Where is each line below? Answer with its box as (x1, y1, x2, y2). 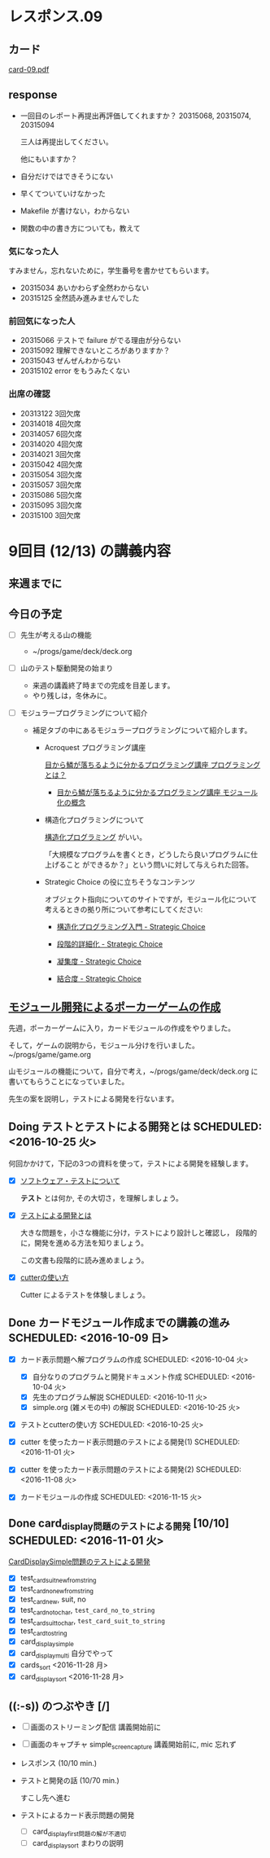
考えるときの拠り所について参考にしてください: (44, 905, 203, 915)
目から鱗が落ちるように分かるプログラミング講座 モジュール (56, 788, 259, 797)
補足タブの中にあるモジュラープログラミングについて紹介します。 (32, 726, 252, 736)
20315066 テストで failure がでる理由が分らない (20, 336, 181, 345)
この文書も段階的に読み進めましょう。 (20, 1255, 149, 1265)
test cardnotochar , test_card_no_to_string (20, 1605, 155, 1617)
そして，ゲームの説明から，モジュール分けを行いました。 (8, 1040, 199, 1051)
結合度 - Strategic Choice (56, 974, 142, 984)
